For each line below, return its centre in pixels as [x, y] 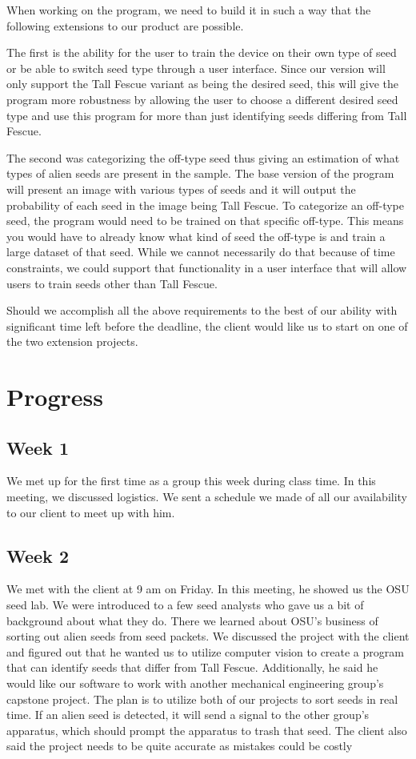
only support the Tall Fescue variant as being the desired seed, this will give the [202, 84]
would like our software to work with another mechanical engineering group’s [195, 683]
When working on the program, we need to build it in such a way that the [189, 10]
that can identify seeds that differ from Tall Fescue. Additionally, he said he [192, 667]
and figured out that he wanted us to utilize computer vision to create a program [205, 651]
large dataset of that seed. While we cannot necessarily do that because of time [201, 252]
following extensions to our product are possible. [125, 25]
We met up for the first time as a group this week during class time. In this [191, 481]
